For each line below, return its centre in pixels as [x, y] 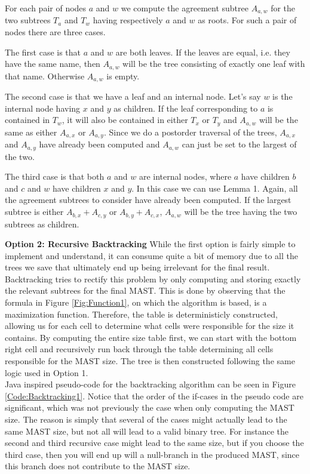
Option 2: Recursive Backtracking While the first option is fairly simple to [150, 244]
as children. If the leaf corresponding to [186, 108]
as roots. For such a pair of [247, 20]
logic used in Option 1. [47, 372]
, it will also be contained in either [125, 120]
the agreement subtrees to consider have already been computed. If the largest [148, 200]
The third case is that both [55, 176]
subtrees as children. [42, 224]
